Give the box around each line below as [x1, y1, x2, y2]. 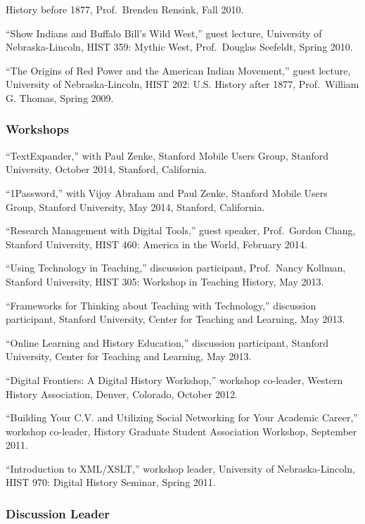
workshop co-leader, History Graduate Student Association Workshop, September [6, 423, 357, 438]
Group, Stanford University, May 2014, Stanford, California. [6, 199, 265, 214]
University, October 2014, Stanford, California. [6, 162, 207, 177]
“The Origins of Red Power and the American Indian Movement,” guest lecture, [6, 63, 351, 77]
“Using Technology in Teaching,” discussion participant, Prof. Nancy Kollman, [6, 260, 346, 275]
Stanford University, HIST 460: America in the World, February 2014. [6, 236, 307, 251]
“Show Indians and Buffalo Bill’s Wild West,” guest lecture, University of [6, 25, 322, 40]
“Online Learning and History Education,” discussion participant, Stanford [6, 335, 329, 350]
